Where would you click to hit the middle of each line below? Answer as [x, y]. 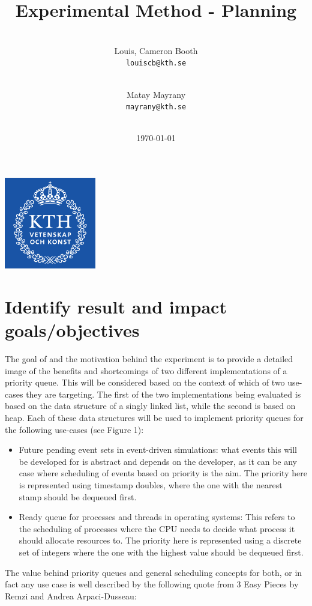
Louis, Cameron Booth [156, 50]
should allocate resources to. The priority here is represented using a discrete [160, 540]
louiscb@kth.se [156, 63]
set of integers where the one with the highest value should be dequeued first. [161, 552]
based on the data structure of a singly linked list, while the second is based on [150, 406]
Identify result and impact [116, 306]
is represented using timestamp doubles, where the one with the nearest [151, 485]
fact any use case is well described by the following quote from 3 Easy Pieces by [152, 584]
